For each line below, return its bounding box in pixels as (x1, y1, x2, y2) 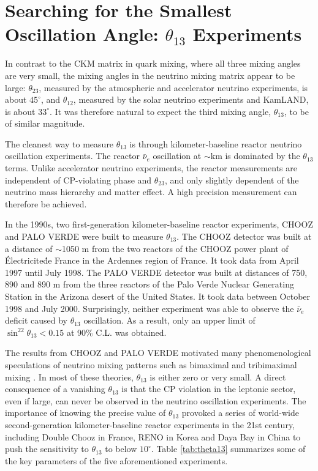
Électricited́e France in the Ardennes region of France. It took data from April (5, 254, 299, 267)
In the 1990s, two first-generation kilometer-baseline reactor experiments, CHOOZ (5, 218, 313, 231)
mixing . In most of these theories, (5, 370, 134, 383)
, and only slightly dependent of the (164, 173, 299, 186)
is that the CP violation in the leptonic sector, (121, 382, 296, 395)
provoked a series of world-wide (181, 406, 299, 419)
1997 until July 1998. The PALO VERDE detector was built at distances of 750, (5, 265, 308, 278)
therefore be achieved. (5, 197, 87, 210)
